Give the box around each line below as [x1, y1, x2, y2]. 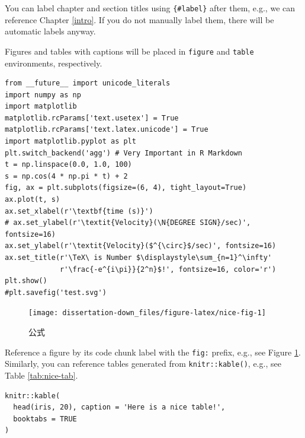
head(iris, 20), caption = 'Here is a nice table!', [13, 403, 226, 412]
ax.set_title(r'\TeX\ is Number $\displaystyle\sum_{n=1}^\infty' [5, 253, 272, 262]
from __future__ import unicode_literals [5, 79, 171, 88]
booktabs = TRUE [13, 414, 77, 423]
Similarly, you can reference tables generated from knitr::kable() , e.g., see [5, 357, 281, 370]
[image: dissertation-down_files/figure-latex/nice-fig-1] [28, 309, 266, 318]
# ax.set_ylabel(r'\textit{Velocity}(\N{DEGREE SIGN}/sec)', [5, 218, 251, 227]
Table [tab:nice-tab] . [5, 369, 78, 381]
